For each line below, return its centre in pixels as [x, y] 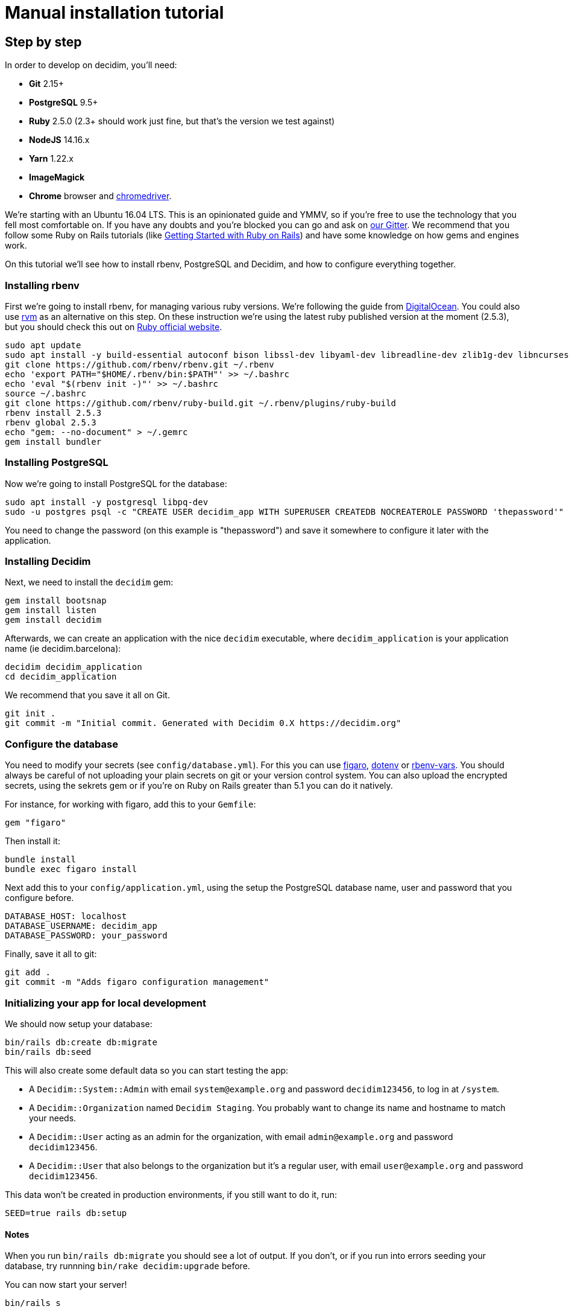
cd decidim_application [61, 677]
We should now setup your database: [79, 1024]
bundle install [41, 860]
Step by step [43, 42]
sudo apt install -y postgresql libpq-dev [107, 502]
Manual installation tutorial [115, 13]
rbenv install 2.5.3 [53, 412]
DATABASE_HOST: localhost [66, 916]
